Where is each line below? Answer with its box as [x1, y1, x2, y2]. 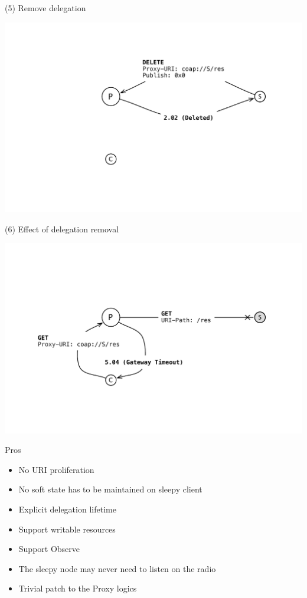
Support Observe [18, 543, 80, 555]
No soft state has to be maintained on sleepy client [18, 483, 203, 495]
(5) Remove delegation [5, 2, 86, 14]
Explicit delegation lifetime [18, 502, 116, 515]
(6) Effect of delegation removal [5, 222, 119, 235]
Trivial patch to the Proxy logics [18, 582, 137, 594]
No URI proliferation [18, 463, 94, 475]
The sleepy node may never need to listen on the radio [18, 562, 216, 574]
